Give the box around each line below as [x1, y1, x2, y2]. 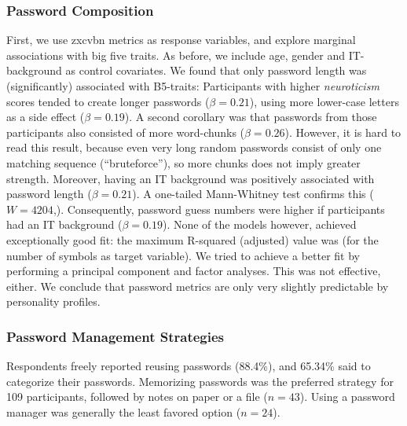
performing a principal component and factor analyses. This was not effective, [6, 263, 381, 279]
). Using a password [299, 388, 395, 405]
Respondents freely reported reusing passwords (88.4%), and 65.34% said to [6, 358, 371, 374]
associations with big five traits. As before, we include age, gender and [6, 46, 345, 63]
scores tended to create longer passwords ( [6, 93, 210, 109]
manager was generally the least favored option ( [6, 403, 241, 420]
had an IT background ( [6, 216, 123, 233]
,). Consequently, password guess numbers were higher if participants [53, 200, 385, 217]
